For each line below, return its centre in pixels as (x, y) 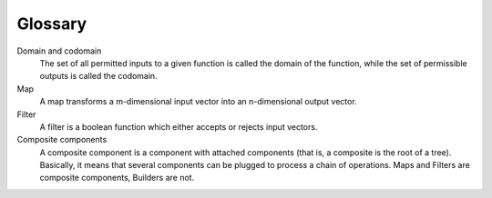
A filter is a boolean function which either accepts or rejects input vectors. (179, 126)
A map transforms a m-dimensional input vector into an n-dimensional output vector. (198, 102)
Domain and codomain (59, 51)
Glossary (52, 24)
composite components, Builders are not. (117, 178)
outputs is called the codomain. (99, 76)
